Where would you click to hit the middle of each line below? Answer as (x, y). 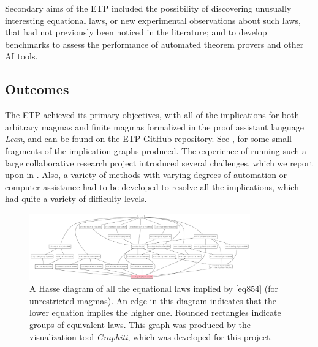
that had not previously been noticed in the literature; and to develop (136, 32)
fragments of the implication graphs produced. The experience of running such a (156, 150)
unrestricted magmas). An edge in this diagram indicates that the (153, 300)
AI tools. (21, 56)
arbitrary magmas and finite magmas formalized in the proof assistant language (154, 126)
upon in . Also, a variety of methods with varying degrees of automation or (146, 175)
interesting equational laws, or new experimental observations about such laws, (153, 20)
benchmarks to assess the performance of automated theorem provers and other (154, 44)
